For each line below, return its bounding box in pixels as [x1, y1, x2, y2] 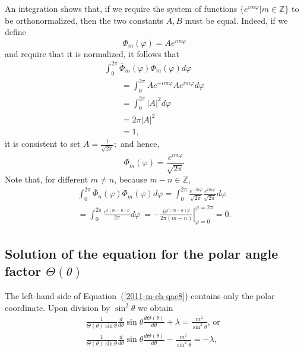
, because [114, 173, 147, 186]
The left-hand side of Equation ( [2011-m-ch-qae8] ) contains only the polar [5, 289, 275, 301]
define [5, 26, 26, 38]
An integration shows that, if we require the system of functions [5, 2, 237, 14]
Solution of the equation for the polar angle [5, 244, 278, 262]
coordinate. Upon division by [5, 301, 110, 313]
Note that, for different [5, 173, 88, 186]
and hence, [121, 137, 160, 149]
